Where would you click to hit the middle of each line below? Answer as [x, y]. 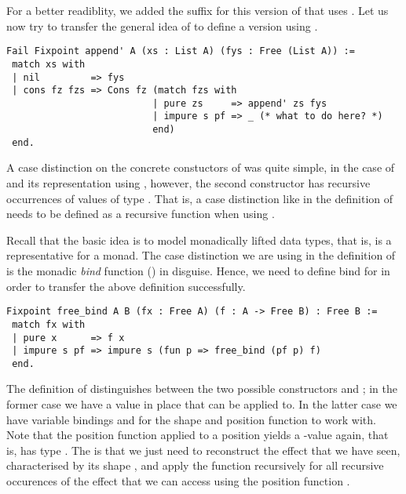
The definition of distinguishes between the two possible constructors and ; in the [202, 389]
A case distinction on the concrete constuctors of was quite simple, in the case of [201, 167]
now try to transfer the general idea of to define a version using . [162, 25]
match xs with [49, 64]
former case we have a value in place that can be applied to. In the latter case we [202, 404]
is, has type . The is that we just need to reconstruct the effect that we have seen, [203, 450]
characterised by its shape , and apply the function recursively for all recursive [195, 465]
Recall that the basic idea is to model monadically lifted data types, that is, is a [199, 240]
